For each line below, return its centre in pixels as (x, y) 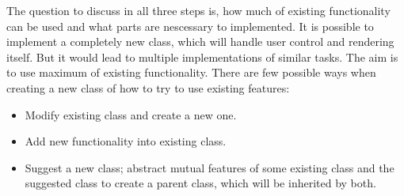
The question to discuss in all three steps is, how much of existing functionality (198, 10)
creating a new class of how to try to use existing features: (148, 87)
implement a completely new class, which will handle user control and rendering (200, 41)
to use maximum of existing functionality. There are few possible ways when (191, 72)
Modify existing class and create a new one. (131, 114)
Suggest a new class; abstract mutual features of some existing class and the (210, 167)
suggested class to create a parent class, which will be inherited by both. (200, 183)
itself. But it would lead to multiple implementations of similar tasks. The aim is (202, 57)
